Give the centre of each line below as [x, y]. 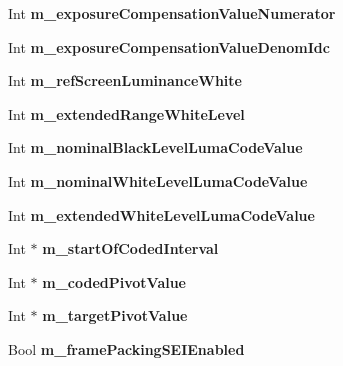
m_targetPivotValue [115, 315]
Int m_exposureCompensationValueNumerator [172, 13]
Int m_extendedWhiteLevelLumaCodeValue [161, 214]
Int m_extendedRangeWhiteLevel [126, 113]
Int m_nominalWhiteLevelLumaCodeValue [158, 180]
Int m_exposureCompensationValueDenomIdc [169, 46]
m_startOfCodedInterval [130, 248]
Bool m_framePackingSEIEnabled [126, 348]
